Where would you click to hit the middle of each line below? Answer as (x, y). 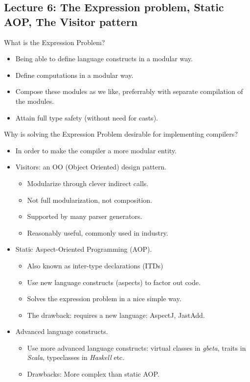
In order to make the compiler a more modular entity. (96, 150)
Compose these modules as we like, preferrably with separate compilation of (129, 91)
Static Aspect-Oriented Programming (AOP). (84, 249)
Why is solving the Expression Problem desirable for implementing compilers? (121, 134)
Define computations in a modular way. (74, 75)
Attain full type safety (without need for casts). (87, 117)
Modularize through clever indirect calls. (88, 183)
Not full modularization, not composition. (90, 200)
